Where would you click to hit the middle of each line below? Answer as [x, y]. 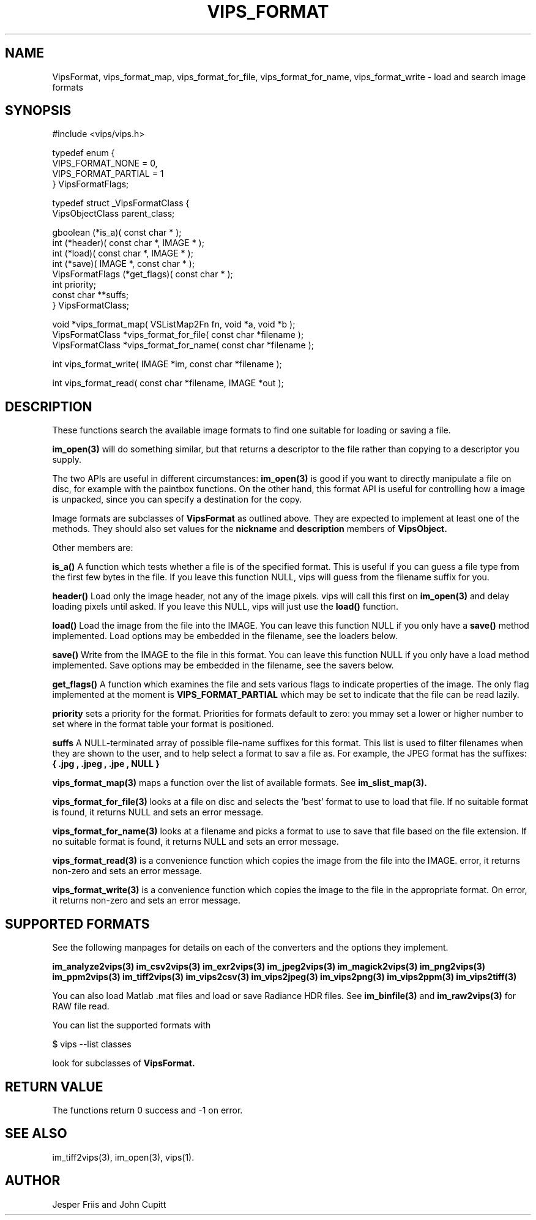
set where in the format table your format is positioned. [163, 724]
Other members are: [93, 548]
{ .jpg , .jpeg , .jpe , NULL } [106, 764]
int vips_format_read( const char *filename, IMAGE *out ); [168, 383]
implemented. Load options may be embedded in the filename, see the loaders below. [225, 636]
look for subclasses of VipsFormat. [124, 1063]
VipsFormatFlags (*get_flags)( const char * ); [143, 274]
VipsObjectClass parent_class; [114, 214]
